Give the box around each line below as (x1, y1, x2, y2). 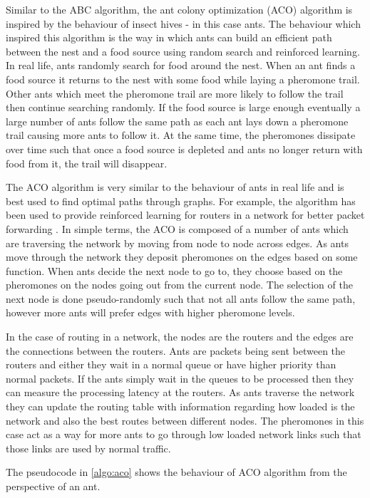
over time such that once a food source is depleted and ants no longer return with (6, 141, 363, 156)
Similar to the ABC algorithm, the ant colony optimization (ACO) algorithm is (6, 2, 353, 16)
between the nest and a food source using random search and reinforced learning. (6, 43, 360, 58)
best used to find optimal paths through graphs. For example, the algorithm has (6, 193, 356, 208)
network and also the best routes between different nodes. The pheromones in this (6, 413, 364, 427)
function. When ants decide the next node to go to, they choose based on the (6, 263, 343, 278)
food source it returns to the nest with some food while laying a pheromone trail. (6, 71, 360, 86)
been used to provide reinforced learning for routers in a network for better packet (6, 207, 365, 222)
